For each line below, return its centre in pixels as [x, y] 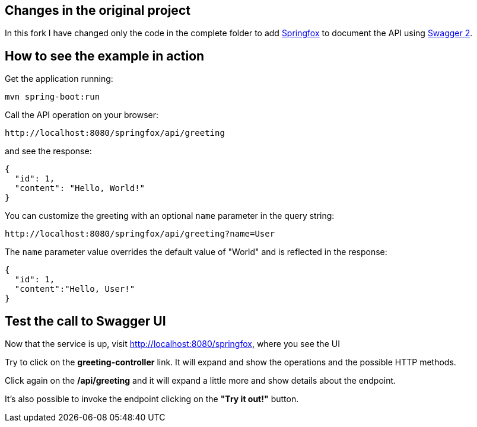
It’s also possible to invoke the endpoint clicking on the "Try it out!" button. [152, 399]
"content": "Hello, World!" [80, 188]
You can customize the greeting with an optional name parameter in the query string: [170, 216]
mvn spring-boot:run [53, 97]
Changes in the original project [98, 10]
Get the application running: [59, 79]
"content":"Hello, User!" [75, 289]
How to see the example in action [105, 56]
